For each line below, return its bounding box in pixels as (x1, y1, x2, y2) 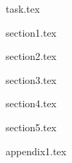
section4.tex (6, 96, 57, 111)
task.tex (6, 1, 40, 16)
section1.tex (6, 25, 57, 40)
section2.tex (6, 49, 57, 64)
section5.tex (6, 119, 57, 134)
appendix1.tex (6, 143, 66, 158)
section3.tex (6, 72, 57, 87)
